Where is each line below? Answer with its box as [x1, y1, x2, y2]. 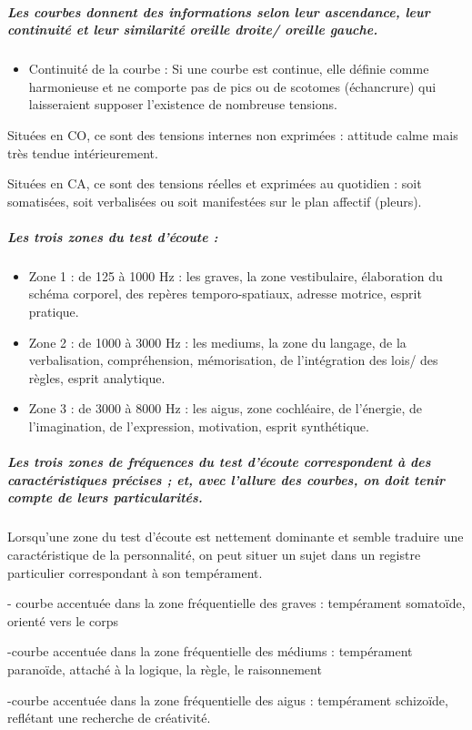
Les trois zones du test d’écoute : [7, 227, 218, 246]
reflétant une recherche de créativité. [7, 708, 211, 727]
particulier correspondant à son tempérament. [7, 563, 263, 582]
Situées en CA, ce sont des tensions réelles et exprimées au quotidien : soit [7, 174, 422, 193]
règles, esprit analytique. [28, 368, 166, 387]
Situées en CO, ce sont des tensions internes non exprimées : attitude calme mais [7, 125, 458, 144]
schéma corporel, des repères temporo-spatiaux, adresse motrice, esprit [28, 284, 422, 303]
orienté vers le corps [7, 611, 118, 630]
